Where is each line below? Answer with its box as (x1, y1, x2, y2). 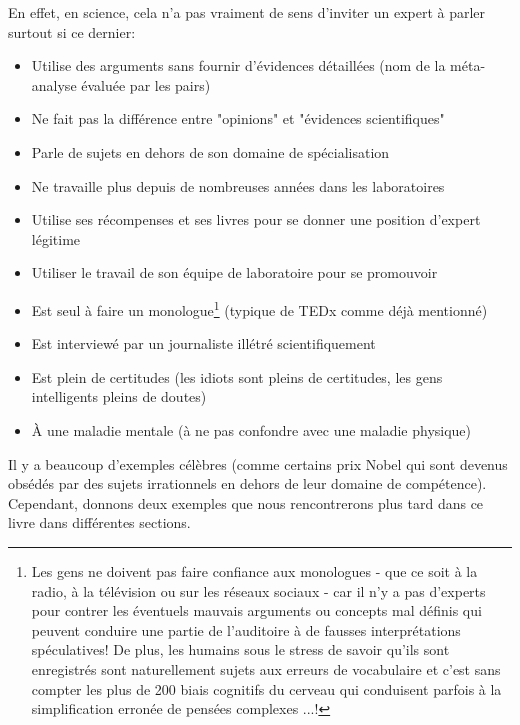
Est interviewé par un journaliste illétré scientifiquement (31, 333, 376, 354)
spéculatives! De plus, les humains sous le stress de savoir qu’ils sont (31, 639, 450, 660)
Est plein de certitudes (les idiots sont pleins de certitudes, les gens (31, 366, 443, 387)
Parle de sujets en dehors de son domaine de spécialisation (31, 141, 390, 162)
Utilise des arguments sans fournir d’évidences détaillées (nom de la (31, 55, 446, 76)
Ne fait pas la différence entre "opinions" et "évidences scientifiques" (31, 108, 445, 129)
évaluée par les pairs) (81, 74, 211, 95)
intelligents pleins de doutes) (31, 386, 207, 407)
